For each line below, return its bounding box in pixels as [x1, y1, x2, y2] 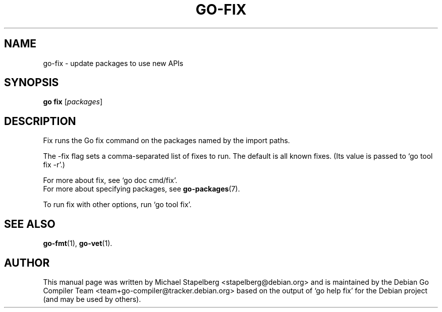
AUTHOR [4, 256, 50, 269]
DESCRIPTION [4, 114, 76, 128]
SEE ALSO [4, 217, 56, 230]
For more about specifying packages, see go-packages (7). [43, 184, 240, 194]
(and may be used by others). [43, 294, 141, 303]
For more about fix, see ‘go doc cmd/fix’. [43, 176, 178, 185]
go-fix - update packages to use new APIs [43, 58, 184, 68]
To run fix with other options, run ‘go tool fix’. [43, 200, 192, 209]
